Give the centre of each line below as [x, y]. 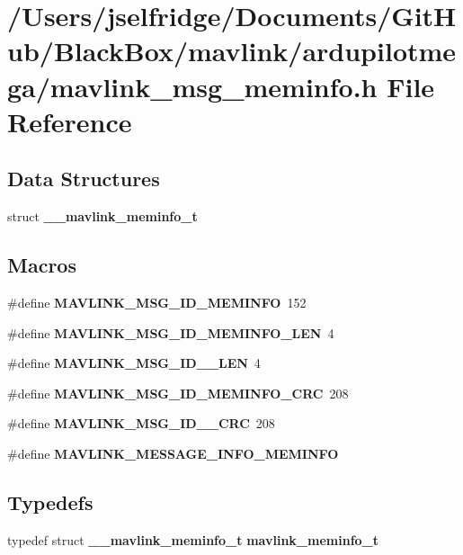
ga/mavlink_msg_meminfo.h [192, 86]
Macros [42, 265]
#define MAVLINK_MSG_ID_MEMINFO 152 [157, 302]
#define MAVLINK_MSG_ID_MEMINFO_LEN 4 [171, 332]
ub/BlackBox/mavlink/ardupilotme [232, 51]
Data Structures [84, 179]
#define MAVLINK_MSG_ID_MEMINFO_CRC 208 [178, 393]
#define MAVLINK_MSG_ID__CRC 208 [141, 423]
